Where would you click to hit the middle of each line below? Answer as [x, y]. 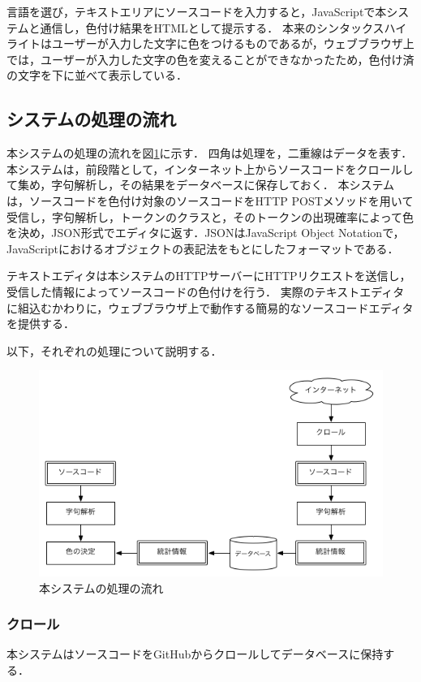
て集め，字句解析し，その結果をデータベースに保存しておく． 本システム [200, 185]
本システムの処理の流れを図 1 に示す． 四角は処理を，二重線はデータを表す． [210, 153]
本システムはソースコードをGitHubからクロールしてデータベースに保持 [195, 654]
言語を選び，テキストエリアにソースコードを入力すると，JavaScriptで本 [197, 11]
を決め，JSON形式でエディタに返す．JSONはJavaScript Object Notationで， [206, 233]
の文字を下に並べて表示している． [97, 75]
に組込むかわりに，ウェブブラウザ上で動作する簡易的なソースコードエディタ [210, 307]
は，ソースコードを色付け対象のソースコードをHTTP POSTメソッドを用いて [210, 200]
